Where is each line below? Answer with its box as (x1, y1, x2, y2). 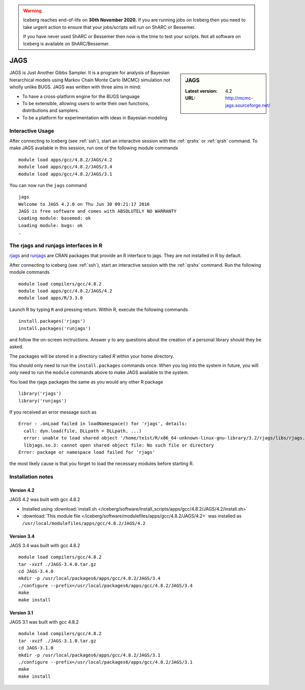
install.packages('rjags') (18, 318, 86, 324)
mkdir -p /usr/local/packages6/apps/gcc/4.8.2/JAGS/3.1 (18, 652, 161, 658)
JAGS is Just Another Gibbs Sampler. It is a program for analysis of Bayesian (9, 70, 170, 76)
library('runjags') (18, 398, 67, 403)
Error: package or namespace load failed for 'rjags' (18, 449, 155, 455)
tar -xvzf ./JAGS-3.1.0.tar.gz (18, 638, 97, 644)
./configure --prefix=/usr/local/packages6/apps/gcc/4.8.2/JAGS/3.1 (18, 659, 193, 665)
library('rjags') (18, 391, 62, 396)
